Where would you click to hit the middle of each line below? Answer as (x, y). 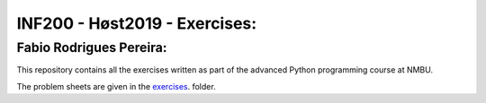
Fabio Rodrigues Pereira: (92, 47)
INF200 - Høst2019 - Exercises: (137, 23)
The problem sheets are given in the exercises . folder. (116, 86)
